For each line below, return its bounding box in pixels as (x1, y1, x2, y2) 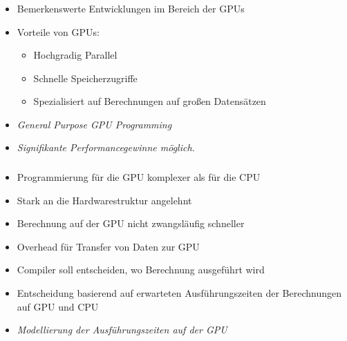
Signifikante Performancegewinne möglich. (17, 140, 195, 155)
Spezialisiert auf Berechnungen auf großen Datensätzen (33, 94, 266, 108)
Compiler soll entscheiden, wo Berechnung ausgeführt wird (17, 262, 265, 277)
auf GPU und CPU (17, 299, 99, 313)
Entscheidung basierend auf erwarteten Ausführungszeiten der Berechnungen (17, 285, 341, 300)
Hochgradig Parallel (33, 48, 118, 62)
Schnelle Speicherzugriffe (33, 70, 138, 85)
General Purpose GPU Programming (17, 117, 172, 131)
